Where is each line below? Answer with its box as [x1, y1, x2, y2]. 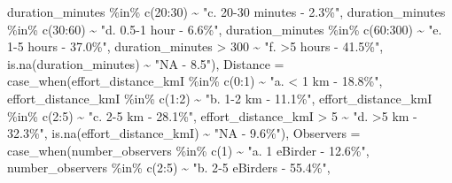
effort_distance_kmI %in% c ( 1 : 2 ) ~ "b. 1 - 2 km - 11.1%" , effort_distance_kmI [7, 88, 433, 107]
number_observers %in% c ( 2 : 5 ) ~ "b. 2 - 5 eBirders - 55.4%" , [7, 158, 331, 177]
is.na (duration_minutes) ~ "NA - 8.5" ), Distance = [7, 54, 284, 72]
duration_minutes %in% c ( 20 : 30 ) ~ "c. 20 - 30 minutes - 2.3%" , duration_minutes [7, 3, 446, 20]
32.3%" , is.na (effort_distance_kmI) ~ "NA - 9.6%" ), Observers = [7, 124, 361, 142]
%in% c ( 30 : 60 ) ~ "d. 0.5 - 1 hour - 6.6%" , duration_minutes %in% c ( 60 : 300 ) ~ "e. [7, 19, 442, 38]
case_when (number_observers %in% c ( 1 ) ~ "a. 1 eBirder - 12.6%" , [7, 141, 370, 159]
